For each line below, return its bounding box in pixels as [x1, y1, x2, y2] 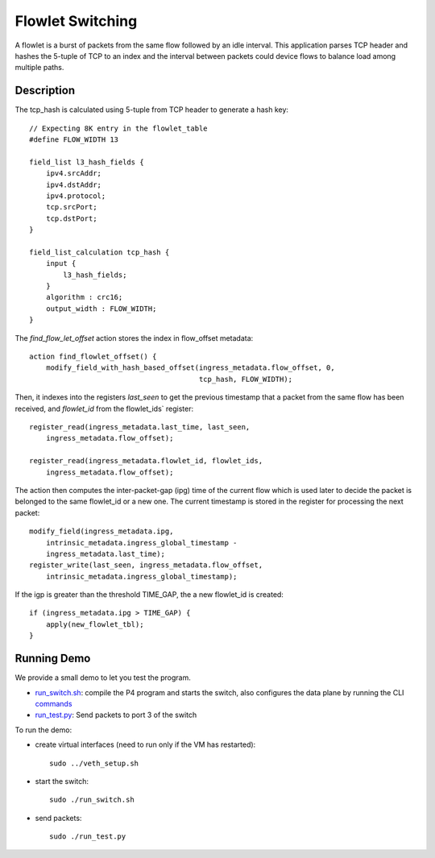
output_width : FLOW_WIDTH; [45, 304, 157, 313]
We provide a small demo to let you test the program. [14, 673, 191, 682]
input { [45, 259, 77, 268]
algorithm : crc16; [45, 292, 123, 302]
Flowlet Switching [14, 12, 138, 30]
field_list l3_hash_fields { [29, 157, 144, 167]
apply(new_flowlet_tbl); [45, 620, 144, 628]
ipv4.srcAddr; [45, 169, 102, 178]
